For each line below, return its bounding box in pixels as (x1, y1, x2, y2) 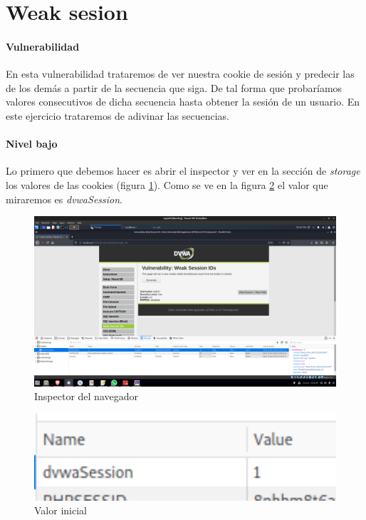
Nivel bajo (6, 136, 58, 151)
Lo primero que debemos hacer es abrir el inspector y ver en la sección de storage (6, 163, 360, 178)
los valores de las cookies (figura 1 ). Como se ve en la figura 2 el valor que (6, 177, 328, 192)
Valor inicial (34, 503, 87, 518)
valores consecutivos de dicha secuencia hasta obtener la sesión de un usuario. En (6, 94, 360, 109)
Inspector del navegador (34, 389, 138, 404)
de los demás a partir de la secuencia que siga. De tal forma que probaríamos (6, 80, 343, 95)
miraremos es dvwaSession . (6, 191, 123, 206)
